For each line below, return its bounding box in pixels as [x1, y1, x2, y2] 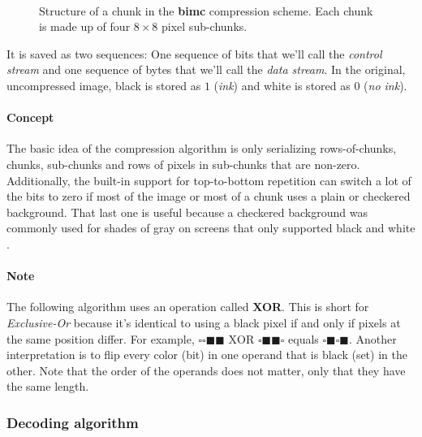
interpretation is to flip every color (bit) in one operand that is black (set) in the [6, 346, 407, 363]
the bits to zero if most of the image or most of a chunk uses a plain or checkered [6, 188, 411, 205]
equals [288, 330, 319, 347]
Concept [6, 109, 54, 126]
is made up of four [39, 18, 131, 35]
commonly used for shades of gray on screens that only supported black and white [6, 219, 416, 236]
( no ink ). [364, 76, 407, 93]
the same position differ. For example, [6, 330, 195, 347]
